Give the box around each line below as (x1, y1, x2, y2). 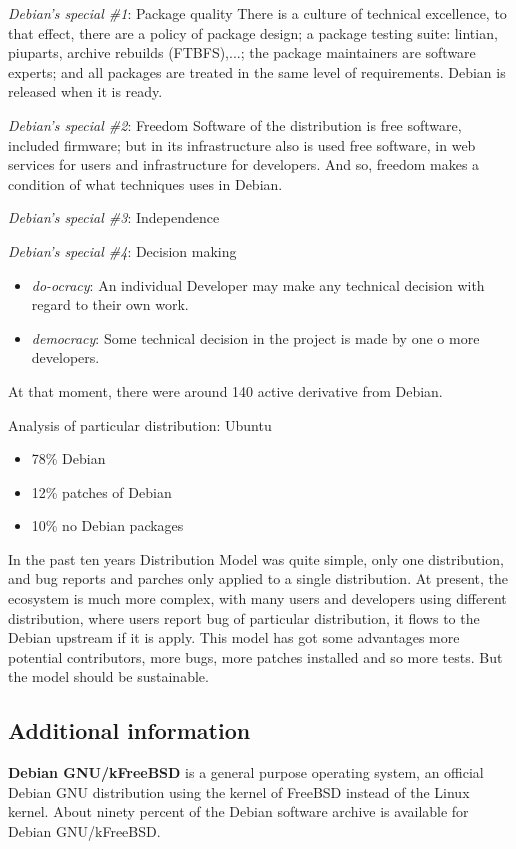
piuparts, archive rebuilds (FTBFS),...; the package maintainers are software (8, 42, 476, 63)
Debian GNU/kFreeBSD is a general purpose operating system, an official (8, 762, 484, 783)
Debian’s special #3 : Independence (8, 207, 220, 228)
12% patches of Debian (31, 481, 172, 502)
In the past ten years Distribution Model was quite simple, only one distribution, (8, 548, 504, 569)
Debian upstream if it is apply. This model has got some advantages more (8, 627, 460, 648)
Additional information (8, 715, 251, 746)
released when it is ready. (8, 81, 163, 102)
